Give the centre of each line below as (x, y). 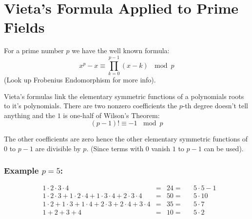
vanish (161, 148)
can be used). (224, 148)
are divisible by (58, 148)
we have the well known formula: (121, 50)
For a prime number (34, 50)
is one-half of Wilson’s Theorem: (111, 115)
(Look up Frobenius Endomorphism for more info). (80, 80)
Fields (24, 27)
